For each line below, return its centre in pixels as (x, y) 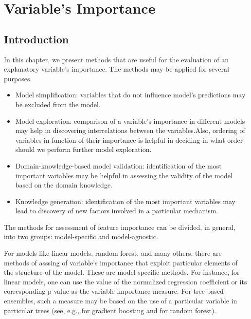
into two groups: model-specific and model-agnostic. (81, 236)
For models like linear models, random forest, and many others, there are (113, 253)
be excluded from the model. (58, 104)
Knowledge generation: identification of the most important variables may (125, 201)
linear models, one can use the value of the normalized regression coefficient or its (125, 281)
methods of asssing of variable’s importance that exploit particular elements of (121, 262)
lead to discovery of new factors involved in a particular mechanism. (117, 211)
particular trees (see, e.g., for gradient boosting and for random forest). (110, 310)
